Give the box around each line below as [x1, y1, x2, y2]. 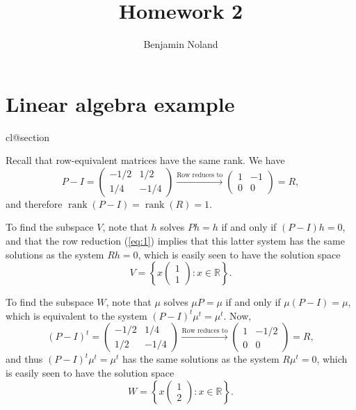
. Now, [223, 308, 252, 322]
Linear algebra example [6, 89, 235, 117]
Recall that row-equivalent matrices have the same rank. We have [6, 153, 285, 167]
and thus [6, 352, 43, 366]
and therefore [6, 196, 63, 211]
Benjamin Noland [143, 37, 218, 51]
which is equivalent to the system [6, 308, 147, 322]
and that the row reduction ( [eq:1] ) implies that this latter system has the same [6, 233, 345, 248]
